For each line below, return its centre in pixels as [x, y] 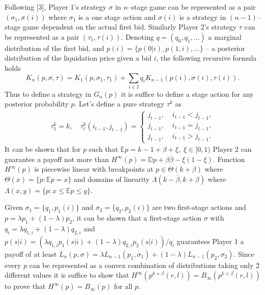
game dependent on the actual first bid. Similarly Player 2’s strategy [130, 27]
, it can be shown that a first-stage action [137, 218]
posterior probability [37, 104]
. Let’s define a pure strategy [120, 104]
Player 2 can [232, 149]
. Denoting [138, 36]
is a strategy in [203, 17]
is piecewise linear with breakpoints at [94, 169]
